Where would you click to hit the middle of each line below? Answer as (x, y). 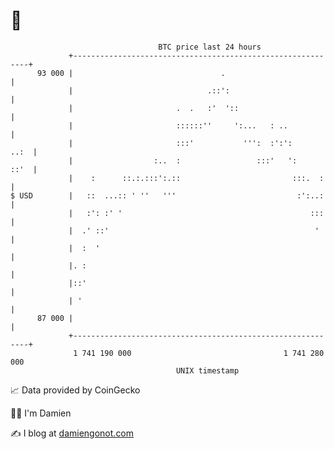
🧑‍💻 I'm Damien (41, 413)
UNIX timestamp (207, 370)
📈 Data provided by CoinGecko (75, 390)
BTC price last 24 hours (210, 47)
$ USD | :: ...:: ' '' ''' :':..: (167, 195)
